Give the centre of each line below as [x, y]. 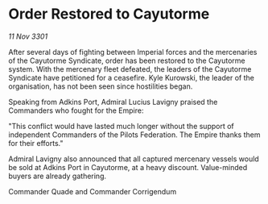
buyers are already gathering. [58, 176]
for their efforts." [36, 143]
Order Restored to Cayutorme [109, 14]
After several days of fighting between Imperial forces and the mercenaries [133, 52]
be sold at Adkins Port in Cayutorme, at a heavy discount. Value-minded [128, 167]
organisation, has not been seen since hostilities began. [101, 86]
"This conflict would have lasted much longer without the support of [122, 126]
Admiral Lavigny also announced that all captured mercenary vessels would [134, 159]
